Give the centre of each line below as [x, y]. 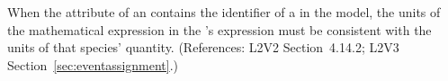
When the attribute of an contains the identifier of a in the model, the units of [224, 12]
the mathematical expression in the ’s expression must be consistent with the [220, 29]
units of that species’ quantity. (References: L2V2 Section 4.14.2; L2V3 [203, 47]
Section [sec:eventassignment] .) [93, 64]
